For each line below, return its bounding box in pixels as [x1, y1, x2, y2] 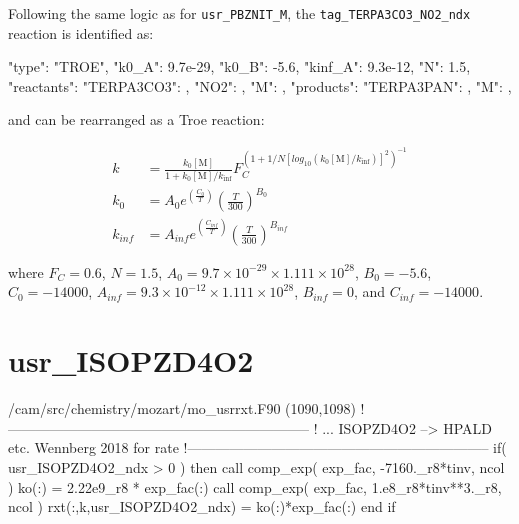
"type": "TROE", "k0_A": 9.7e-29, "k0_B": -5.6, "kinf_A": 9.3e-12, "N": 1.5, [8, 56, 471, 77]
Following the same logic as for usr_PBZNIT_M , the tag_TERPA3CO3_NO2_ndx [8, 3, 471, 23]
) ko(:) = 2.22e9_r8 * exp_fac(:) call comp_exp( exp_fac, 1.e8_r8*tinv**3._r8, [8, 476, 502, 497]
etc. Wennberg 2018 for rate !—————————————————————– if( [8, 437, 507, 458]
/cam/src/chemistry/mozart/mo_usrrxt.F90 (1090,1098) [8, 398, 356, 419]
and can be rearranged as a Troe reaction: [8, 109, 265, 130]
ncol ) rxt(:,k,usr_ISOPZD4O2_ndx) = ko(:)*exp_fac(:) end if [8, 496, 396, 517]
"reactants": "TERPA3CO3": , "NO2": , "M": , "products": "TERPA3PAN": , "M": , [8, 75, 512, 96]
